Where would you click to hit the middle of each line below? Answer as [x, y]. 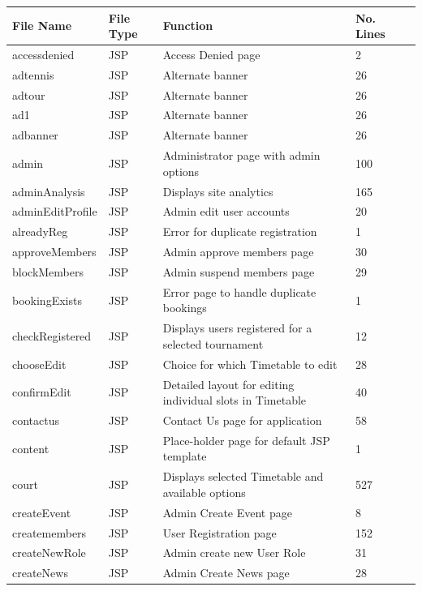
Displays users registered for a [237, 328]
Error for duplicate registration [240, 231]
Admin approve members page [238, 252]
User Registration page [220, 532]
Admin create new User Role [234, 552]
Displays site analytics [218, 191]
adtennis [33, 74]
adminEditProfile [55, 211]
